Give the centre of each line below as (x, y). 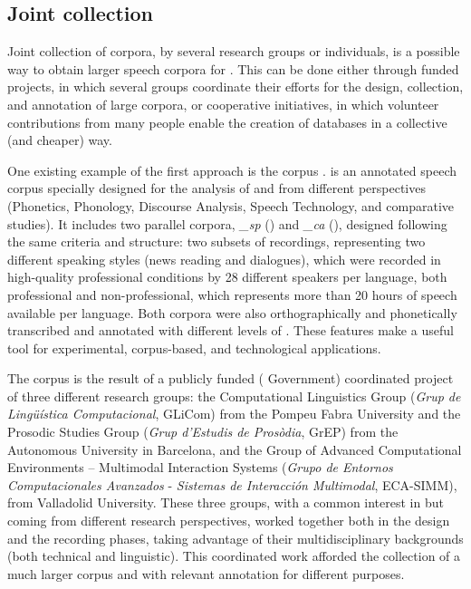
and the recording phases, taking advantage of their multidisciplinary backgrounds (235, 538)
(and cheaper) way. (60, 140)
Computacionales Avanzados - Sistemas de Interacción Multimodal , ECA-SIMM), (232, 484)
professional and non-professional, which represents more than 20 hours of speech (232, 294)
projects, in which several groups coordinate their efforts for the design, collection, (235, 87)
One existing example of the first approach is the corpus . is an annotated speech (232, 170)
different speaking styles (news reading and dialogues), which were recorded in (224, 259)
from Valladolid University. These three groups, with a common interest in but (226, 502)
